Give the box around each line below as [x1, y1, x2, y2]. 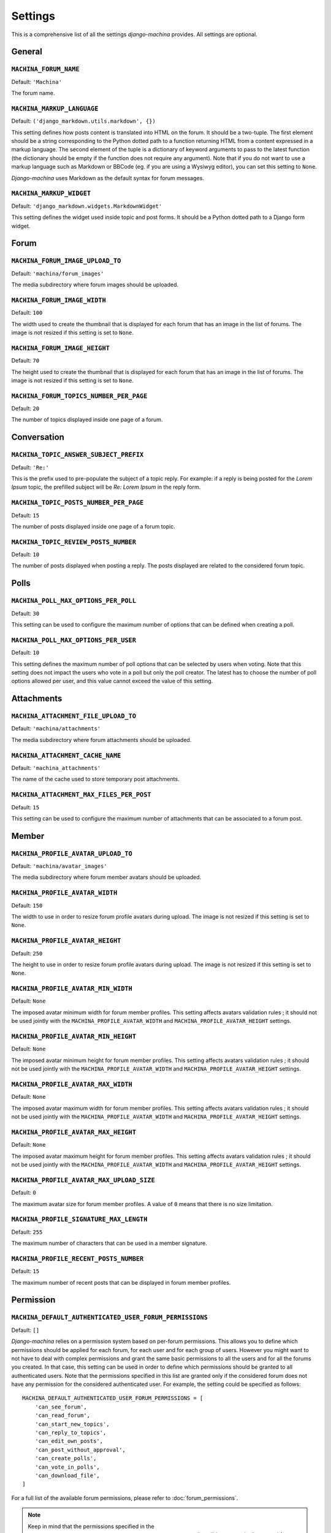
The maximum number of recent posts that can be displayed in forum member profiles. [11, 1279, 231, 1286]
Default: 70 [11, 357, 40, 364]
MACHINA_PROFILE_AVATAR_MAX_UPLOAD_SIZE [11, 1176, 156, 1184]
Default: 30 [11, 610, 40, 617]
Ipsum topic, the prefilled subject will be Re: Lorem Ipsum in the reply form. [11, 483, 201, 491]
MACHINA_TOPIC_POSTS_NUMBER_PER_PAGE [11, 499, 144, 507]
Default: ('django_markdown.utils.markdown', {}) [11, 117, 156, 125]
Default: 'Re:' [11, 464, 49, 471]
